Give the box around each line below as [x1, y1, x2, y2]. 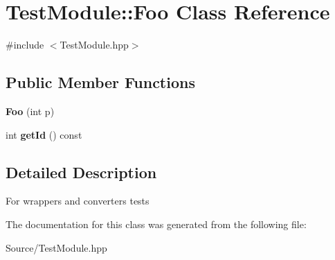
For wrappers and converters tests [6, 193, 150, 208]
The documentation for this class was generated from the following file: [6, 216, 307, 231]
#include [6, 37, 44, 52]
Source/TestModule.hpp [6, 240, 107, 254]
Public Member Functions [6, 71, 195, 93]
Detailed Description [6, 161, 157, 182]
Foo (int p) [6, 103, 55, 118]
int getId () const [6, 127, 82, 141]
